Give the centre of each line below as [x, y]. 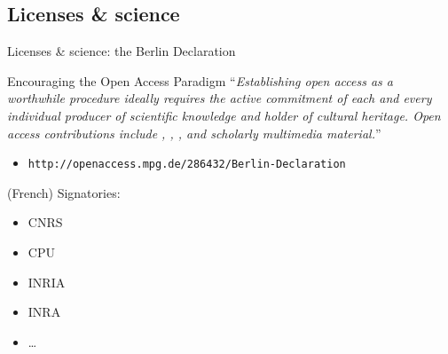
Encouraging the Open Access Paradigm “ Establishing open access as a [200, 80]
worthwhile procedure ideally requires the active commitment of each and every [220, 98]
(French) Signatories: [64, 192]
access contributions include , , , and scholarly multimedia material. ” [194, 133]
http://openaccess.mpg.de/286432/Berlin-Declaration [187, 165]
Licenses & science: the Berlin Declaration [122, 51]
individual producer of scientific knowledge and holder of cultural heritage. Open [224, 115]
